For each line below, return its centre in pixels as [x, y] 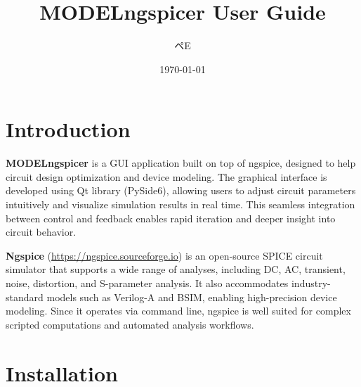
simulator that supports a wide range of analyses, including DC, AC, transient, [176, 269]
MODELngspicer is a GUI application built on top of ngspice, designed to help [181, 163]
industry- [311, 283]
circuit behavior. [41, 232]
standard [25, 297]
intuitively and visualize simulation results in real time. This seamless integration [180, 204]
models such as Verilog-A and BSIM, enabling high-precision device [192, 297]
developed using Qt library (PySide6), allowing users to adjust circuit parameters [181, 190]
